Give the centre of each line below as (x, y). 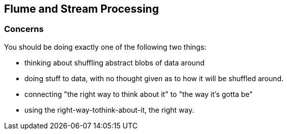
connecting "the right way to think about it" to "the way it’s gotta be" (139, 94)
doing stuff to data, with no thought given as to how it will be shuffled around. (154, 78)
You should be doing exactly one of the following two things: (105, 47)
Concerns (24, 29)
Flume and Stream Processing (82, 9)
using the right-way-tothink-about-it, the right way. (109, 110)
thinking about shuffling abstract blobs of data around (115, 62)
